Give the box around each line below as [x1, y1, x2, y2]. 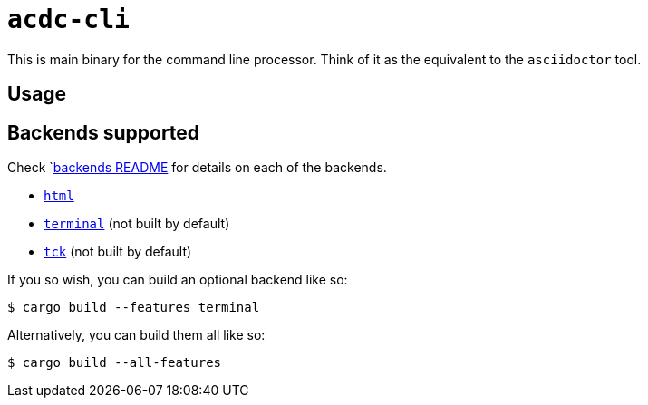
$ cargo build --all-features [7, 355, 222, 371]
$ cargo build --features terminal [7, 300, 260, 315]
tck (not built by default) [44, 244, 192, 260]
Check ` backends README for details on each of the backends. [7, 159, 387, 176]
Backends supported [7, 121, 200, 144]
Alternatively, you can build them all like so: [7, 327, 266, 343]
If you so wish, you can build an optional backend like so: [7, 272, 348, 288]
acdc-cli [7, 5, 130, 34]
